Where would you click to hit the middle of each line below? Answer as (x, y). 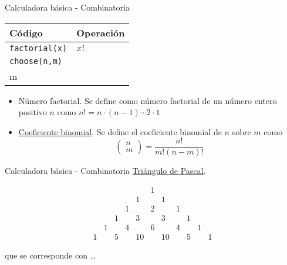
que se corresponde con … (50, 255)
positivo (33, 112)
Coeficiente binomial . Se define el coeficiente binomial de (120, 131)
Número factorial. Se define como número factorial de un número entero (148, 100)
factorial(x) (38, 48)
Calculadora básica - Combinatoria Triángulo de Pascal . (105, 171)
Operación (101, 32)
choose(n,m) (36, 61)
